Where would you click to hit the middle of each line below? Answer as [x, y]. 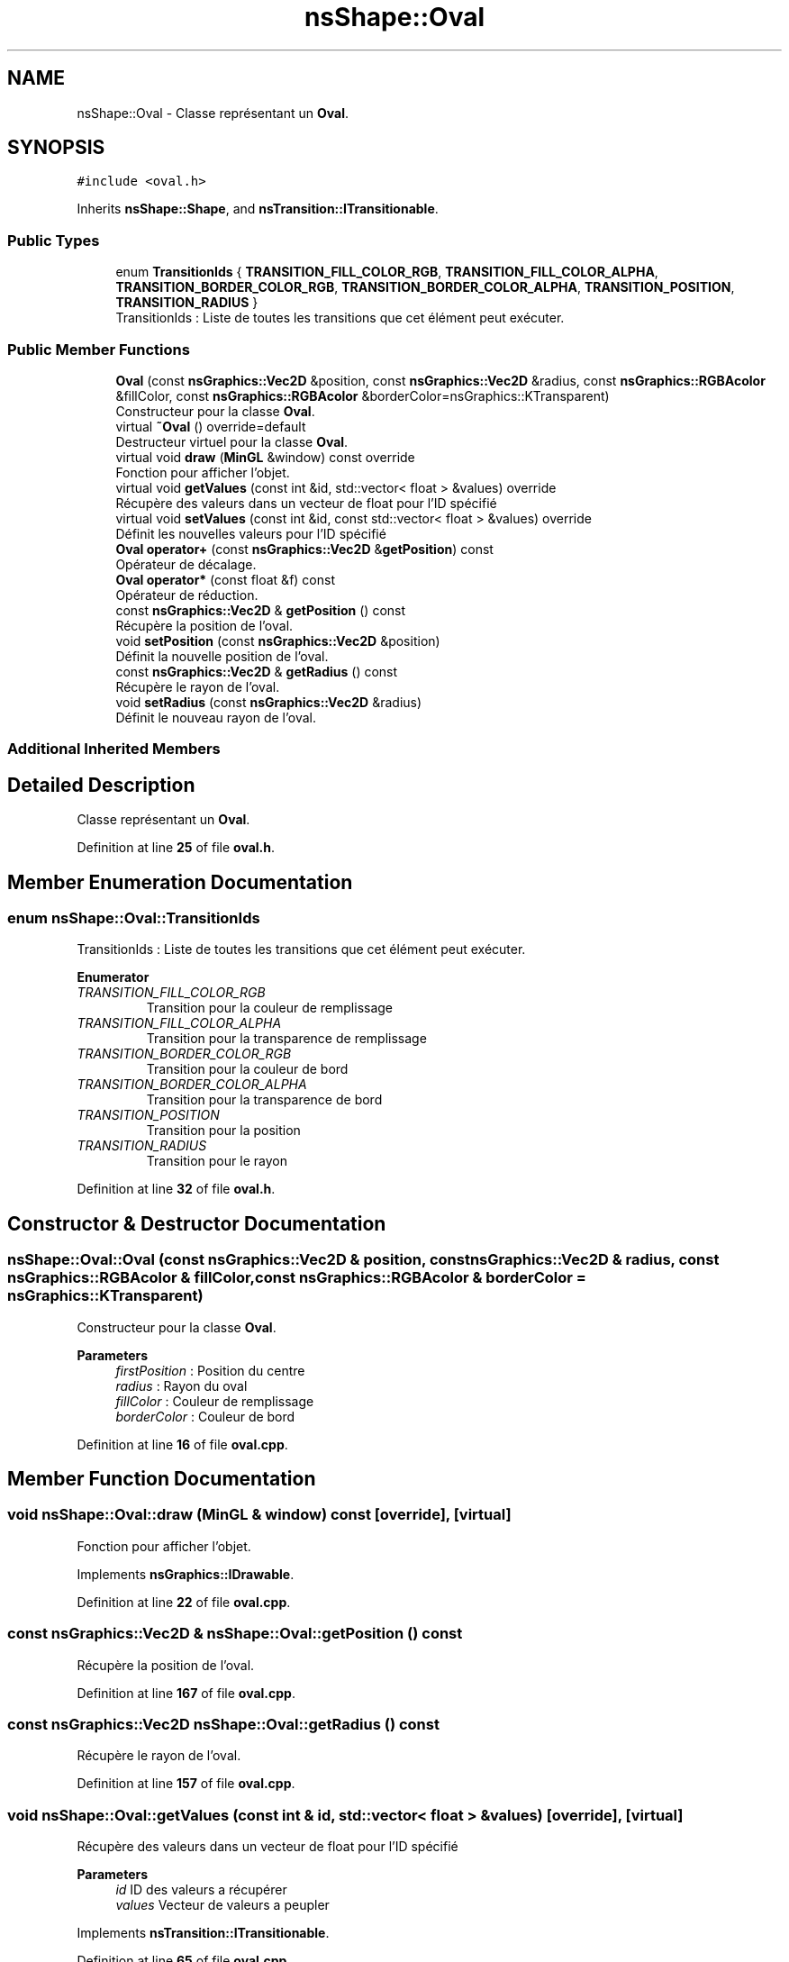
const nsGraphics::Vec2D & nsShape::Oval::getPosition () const [235, 1634]
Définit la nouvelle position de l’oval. [222, 656]
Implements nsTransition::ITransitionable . [203, 1933]
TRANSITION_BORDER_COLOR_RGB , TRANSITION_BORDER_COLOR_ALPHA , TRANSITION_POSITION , [425, 287]
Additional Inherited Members [114, 749]
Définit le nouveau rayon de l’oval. [216, 717]
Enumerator [113, 977]
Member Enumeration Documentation [180, 882]
